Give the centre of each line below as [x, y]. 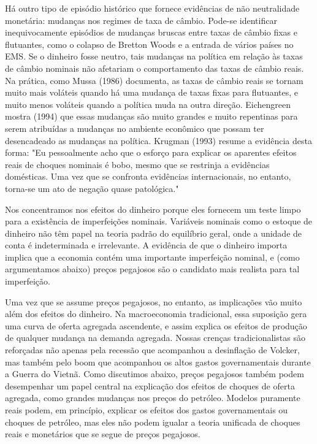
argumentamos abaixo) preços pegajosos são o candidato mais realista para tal [152, 269]
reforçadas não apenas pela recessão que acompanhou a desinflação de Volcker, [152, 350]
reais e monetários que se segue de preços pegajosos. [103, 434]
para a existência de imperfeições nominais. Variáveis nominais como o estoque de [159, 221]
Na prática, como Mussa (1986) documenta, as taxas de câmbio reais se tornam [154, 80]
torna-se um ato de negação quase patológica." [92, 188]
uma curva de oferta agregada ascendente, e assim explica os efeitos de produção [156, 325]
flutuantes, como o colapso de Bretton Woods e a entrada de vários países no [149, 44]
